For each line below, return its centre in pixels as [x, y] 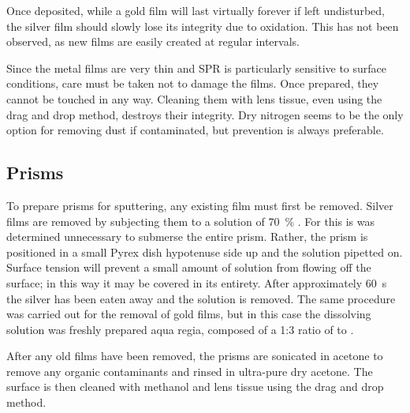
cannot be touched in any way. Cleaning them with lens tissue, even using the [194, 98]
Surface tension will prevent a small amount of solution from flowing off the [189, 267]
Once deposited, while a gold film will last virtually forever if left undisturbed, [196, 10]
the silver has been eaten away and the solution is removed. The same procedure [201, 298]
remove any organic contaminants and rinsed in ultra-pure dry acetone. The [190, 371]
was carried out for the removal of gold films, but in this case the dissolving [189, 314]
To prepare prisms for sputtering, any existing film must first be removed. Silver [200, 205]
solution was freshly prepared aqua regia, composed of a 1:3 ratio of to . [180, 329]
